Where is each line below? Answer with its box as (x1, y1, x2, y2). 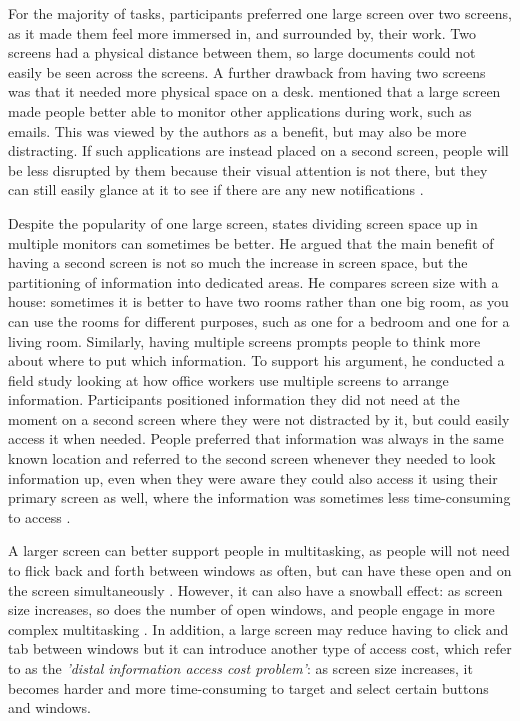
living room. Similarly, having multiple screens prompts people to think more (8, 330, 481, 351)
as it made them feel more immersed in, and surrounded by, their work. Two (8, 22, 476, 43)
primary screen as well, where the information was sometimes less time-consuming (8, 487, 511, 508)
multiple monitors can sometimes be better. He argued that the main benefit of (8, 232, 494, 253)
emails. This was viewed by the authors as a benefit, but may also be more (8, 120, 467, 141)
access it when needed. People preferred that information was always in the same (8, 428, 504, 449)
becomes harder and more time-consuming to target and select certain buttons (8, 677, 489, 698)
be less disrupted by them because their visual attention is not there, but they (8, 159, 488, 180)
